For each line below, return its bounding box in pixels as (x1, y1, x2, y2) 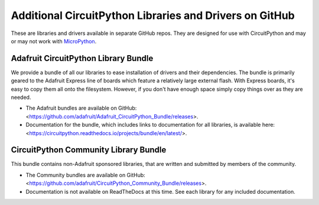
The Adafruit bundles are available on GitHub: (25, 104, 137, 112)
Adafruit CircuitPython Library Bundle (11, 53, 154, 63)
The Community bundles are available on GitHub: (25, 171, 146, 178)
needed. (11, 94, 31, 101)
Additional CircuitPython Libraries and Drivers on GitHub (11, 9, 295, 22)
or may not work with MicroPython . (11, 37, 97, 44)
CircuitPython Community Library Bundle (11, 145, 167, 155)
